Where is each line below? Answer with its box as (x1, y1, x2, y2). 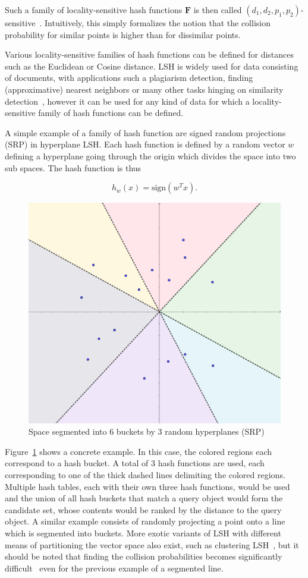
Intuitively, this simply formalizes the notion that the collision (45, 17, 271, 29)
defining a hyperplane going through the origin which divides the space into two (5, 149, 296, 162)
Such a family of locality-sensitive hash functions (5, 4, 183, 15)
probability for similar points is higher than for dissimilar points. (5, 28, 241, 40)
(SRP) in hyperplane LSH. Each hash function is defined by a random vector (5, 138, 285, 150)
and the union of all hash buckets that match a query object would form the (5, 492, 283, 504)
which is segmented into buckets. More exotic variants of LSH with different (5, 527, 281, 539)
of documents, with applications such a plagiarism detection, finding (5, 71, 253, 84)
